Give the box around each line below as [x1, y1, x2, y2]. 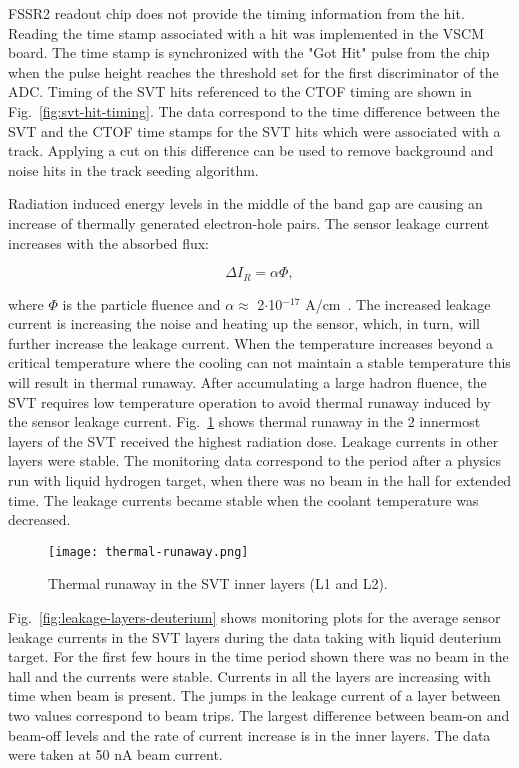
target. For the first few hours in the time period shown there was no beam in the [8, 646, 509, 667]
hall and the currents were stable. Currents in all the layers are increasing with [8, 665, 491, 686]
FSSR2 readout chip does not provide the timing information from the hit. [8, 3, 465, 23]
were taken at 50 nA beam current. [8, 744, 223, 765]
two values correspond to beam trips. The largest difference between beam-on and [8, 704, 510, 725]
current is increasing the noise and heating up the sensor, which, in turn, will [8, 313, 480, 334]
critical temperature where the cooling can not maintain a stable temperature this [8, 352, 511, 373]
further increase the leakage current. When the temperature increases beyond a [8, 332, 494, 353]
